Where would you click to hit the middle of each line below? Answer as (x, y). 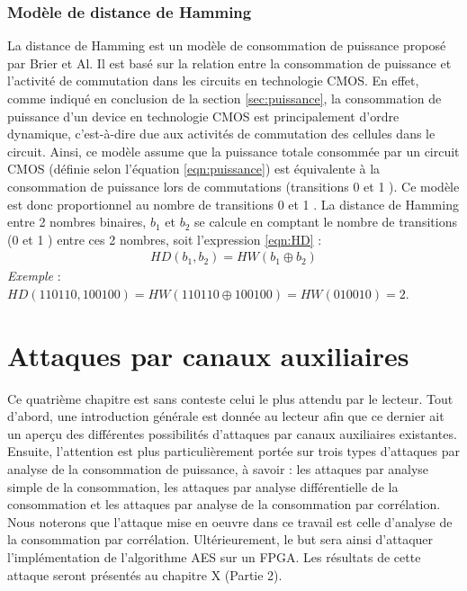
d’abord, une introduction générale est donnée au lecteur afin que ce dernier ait (226, 416)
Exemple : (34, 276)
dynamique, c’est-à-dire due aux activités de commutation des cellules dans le (221, 134)
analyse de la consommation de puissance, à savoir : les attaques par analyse (218, 469)
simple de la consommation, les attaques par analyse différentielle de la (203, 486)
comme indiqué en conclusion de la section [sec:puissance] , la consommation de (225, 98)
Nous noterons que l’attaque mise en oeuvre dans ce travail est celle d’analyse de (230, 521)
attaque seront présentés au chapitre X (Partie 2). (145, 574)
